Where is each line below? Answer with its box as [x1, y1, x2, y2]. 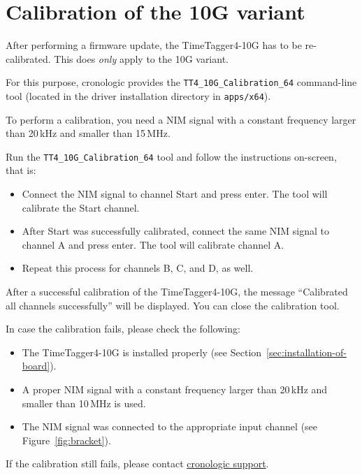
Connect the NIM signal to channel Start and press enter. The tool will [22, 187, 328, 201]
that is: [6, 163, 36, 177]
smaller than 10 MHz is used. [22, 395, 146, 410]
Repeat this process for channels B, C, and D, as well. [22, 261, 254, 275]
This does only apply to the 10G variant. [54, 51, 229, 66]
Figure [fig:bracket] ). [22, 432, 111, 447]
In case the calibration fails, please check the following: [6, 321, 240, 336]
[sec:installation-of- [266, 344, 347, 359]
